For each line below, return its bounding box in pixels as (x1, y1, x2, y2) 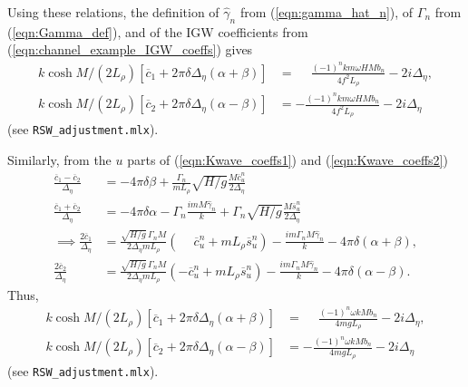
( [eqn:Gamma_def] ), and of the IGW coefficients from (7, 22, 308, 41)
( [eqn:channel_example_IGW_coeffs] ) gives (7, 40, 253, 59)
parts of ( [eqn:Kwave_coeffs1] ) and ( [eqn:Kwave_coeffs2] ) (127, 150, 448, 169)
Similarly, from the (7, 150, 112, 169)
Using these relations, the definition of (7, 3, 219, 21)
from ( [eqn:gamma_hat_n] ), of (239, 3, 414, 21)
